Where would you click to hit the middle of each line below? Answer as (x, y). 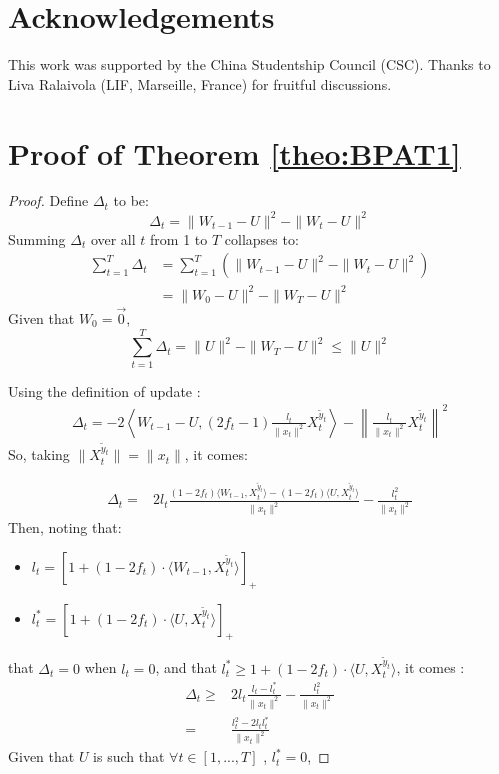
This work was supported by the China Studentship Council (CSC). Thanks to (249, 64)
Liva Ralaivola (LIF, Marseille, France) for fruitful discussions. (200, 83)
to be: (131, 200)
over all (113, 238)
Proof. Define (48, 200)
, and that (186, 667)
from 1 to (179, 238)
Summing (37, 238)
